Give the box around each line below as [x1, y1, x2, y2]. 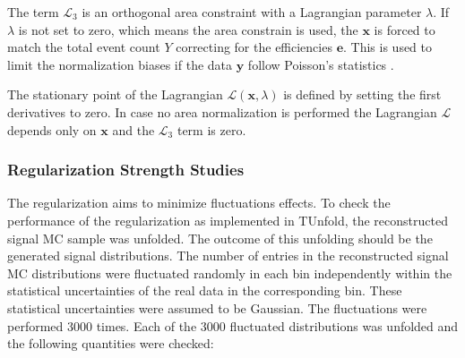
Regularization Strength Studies [7, 158, 245, 181]
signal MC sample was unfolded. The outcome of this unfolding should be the [7, 228, 433, 247]
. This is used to [343, 38, 433, 56]
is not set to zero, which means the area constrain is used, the [18, 20, 358, 38]
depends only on [7, 120, 97, 139]
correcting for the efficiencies [176, 38, 332, 56]
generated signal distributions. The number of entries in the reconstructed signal [7, 246, 449, 265]
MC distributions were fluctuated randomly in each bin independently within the [7, 263, 452, 282]
